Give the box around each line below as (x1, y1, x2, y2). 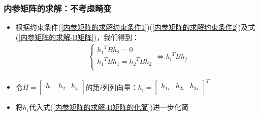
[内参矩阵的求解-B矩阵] (18, 31, 94, 42)
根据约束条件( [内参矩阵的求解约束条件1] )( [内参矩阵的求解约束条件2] (15, 22, 238, 32)
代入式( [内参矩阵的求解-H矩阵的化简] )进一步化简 (29, 102, 188, 112)
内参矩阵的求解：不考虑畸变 (4, 2, 112, 14)
